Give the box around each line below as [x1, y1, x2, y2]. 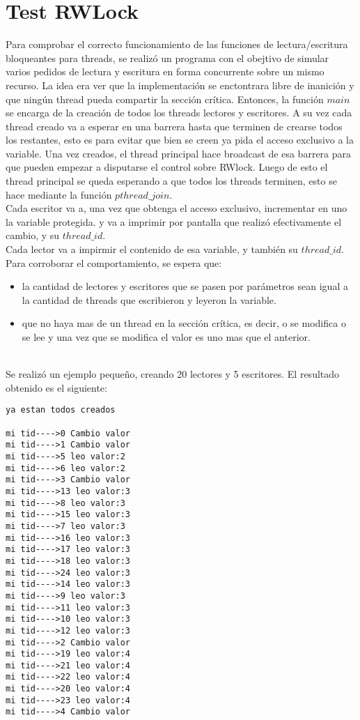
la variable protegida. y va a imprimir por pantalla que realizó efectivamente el [6, 214, 342, 229]
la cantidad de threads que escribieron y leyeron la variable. [22, 292, 276, 307]
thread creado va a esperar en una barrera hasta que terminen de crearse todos [6, 118, 343, 133]
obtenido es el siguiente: [6, 380, 107, 395]
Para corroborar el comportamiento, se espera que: [6, 255, 222, 270]
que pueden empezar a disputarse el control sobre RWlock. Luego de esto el [6, 160, 328, 174]
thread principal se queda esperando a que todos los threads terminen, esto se [6, 174, 337, 188]
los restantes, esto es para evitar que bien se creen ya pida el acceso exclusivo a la [6, 132, 354, 147]
